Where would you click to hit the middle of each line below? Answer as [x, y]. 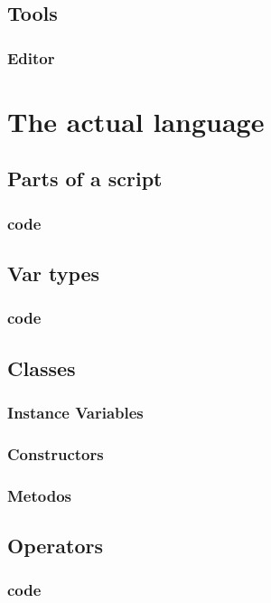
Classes [42, 367]
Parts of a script [85, 179]
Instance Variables [75, 412]
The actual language [136, 121]
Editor [31, 57]
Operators [55, 545]
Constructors [56, 453]
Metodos [40, 495]
